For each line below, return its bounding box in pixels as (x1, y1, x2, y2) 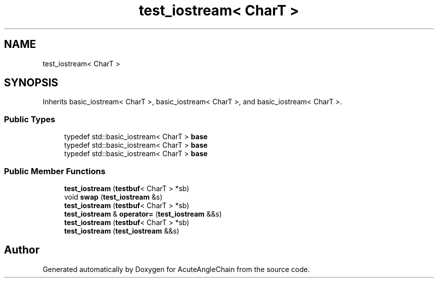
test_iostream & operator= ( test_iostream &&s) (64, 209, 222, 218)
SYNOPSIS (4, 76, 58, 89)
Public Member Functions (4, 166, 105, 176)
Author (4, 244, 39, 257)
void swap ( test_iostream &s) (64, 192, 162, 201)
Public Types (4, 114, 55, 124)
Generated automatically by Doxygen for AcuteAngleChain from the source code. (42, 265, 310, 274)
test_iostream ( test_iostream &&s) (64, 226, 179, 235)
